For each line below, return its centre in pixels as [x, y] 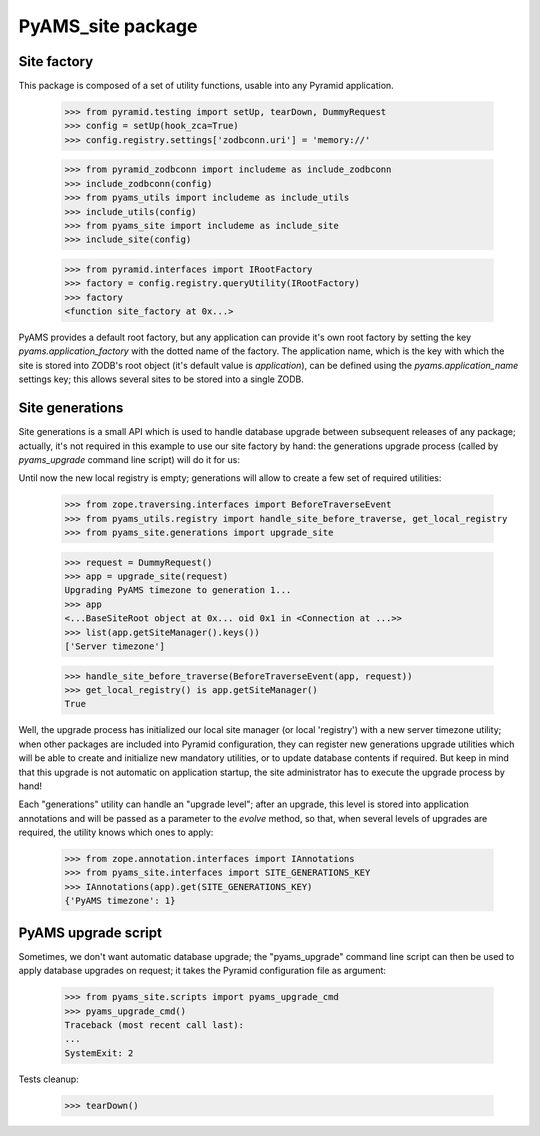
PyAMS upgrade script [90, 932]
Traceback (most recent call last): [154, 1024]
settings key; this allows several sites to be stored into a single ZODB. [161, 379]
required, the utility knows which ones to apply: [116, 832]
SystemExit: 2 [99, 1053]
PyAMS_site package [108, 26]
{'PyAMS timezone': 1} [120, 901]
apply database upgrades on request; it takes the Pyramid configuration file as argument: [202, 971]
